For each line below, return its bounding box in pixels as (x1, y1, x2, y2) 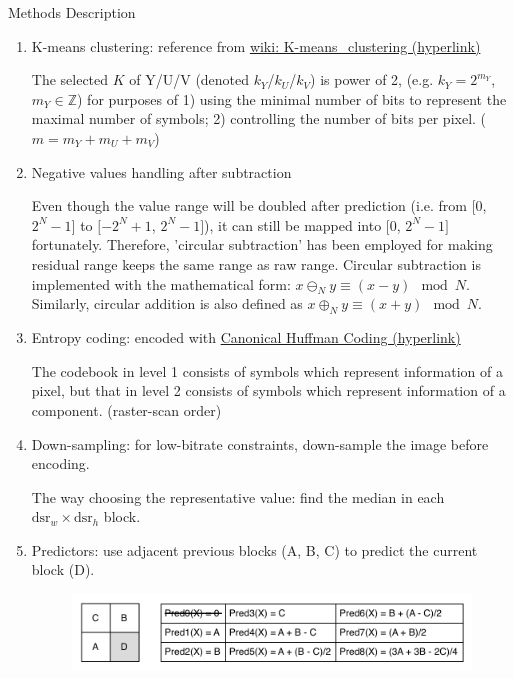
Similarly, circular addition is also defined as (31, 293, 303, 314)
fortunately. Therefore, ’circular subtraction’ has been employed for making (31, 234, 493, 255)
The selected (31, 69, 109, 90)
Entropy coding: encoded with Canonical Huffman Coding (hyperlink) (31, 327, 461, 348)
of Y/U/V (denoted (129, 69, 250, 90)
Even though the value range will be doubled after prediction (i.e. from (31, 195, 467, 216)
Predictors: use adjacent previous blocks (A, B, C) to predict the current (31, 539, 478, 560)
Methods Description (8, 2, 136, 22)
